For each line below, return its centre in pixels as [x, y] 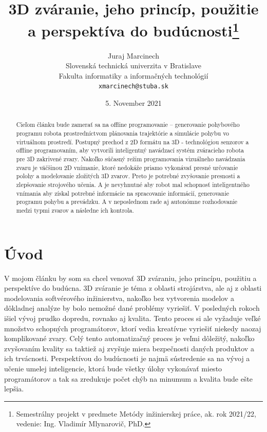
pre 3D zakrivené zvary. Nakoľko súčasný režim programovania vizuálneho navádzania [131, 159]
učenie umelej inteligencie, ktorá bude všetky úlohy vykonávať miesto [113, 368]
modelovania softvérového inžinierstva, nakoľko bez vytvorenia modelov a [119, 298]
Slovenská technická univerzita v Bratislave [133, 65]
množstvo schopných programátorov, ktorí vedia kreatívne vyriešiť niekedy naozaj [133, 328]
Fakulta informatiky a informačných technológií [133, 75]
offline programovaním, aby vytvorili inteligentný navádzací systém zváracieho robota [130, 150]
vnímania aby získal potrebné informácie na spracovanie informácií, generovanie [122, 193]
